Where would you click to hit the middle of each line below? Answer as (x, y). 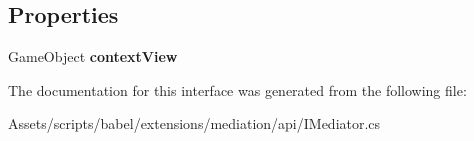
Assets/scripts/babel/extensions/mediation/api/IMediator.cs (194, 123)
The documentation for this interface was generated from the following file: (237, 89)
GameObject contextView (93, 56)
